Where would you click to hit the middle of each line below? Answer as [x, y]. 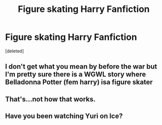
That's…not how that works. [50, 99]
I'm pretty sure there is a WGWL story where [76, 74]
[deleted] [14, 51]
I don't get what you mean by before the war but [81, 66]
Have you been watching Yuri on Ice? [64, 116]
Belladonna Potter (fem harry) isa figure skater [79, 82]
